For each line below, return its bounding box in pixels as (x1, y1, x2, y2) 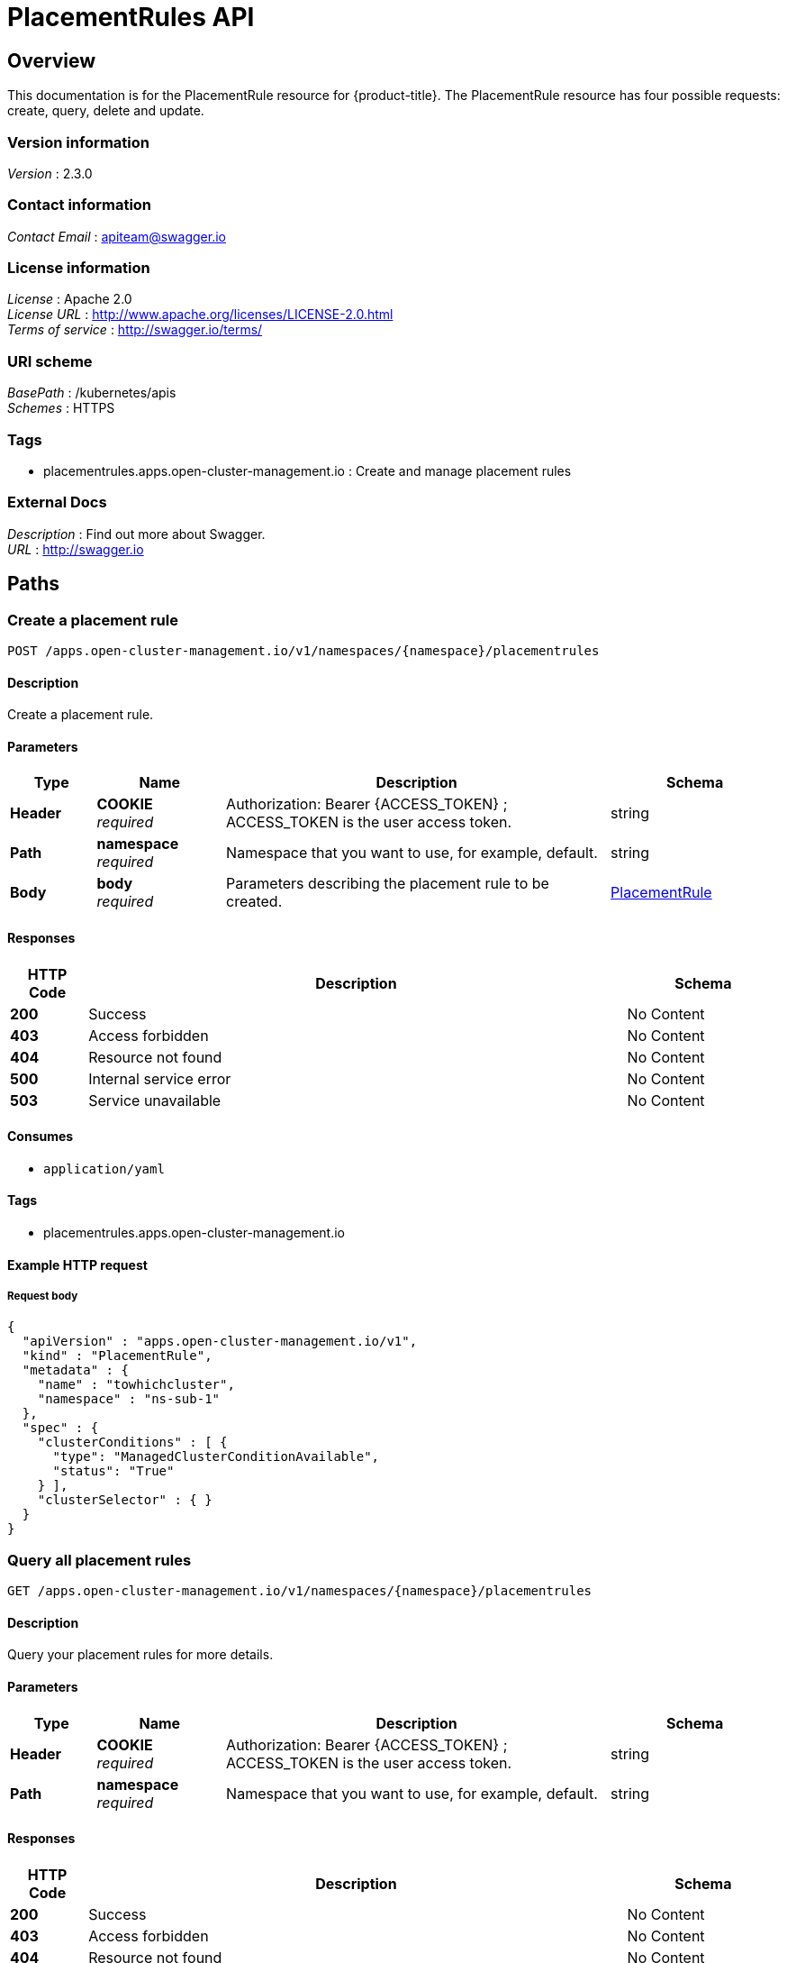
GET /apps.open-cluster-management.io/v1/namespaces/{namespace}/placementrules (7, 1584, 593, 1599)
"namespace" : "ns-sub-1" (37, 1392, 221, 1407)
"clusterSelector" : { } (37, 1493, 213, 1508)
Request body (7, 1289, 78, 1302)
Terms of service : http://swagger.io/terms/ (7, 322, 263, 338)
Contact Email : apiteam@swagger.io (7, 228, 226, 244)
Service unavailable (88, 1091, 222, 1109)
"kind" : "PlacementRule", (22, 1348, 213, 1364)
